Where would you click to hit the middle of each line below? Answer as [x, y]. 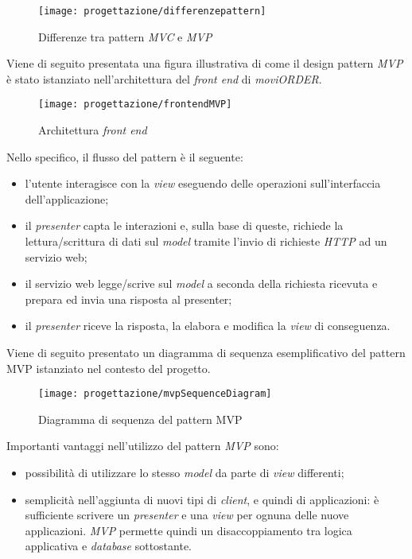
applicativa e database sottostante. [108, 546]
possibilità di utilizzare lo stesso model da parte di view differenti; [185, 473]
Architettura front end [93, 130]
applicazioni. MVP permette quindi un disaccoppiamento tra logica [189, 530]
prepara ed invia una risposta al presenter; [128, 299]
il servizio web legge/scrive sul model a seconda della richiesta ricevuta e [201, 283]
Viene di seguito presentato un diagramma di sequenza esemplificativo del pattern [206, 353]
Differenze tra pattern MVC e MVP [125, 36]
